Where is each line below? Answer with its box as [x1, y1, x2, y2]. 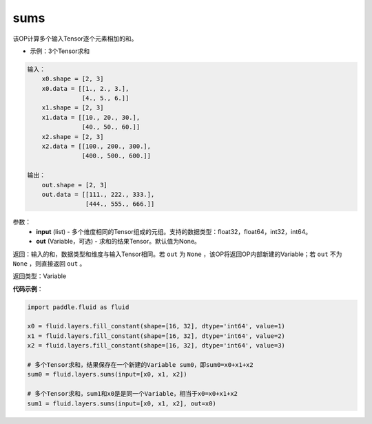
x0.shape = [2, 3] [41, 75, 104, 83]
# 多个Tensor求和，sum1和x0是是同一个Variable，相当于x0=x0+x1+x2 [27, 390, 238, 398]
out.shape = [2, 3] [41, 181, 108, 189]
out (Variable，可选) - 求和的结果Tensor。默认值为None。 [36, 237, 201, 246]
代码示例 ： [12, 284, 43, 293]
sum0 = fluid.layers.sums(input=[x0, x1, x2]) [27, 370, 187, 379]
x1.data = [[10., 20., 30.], [41, 114, 141, 121]
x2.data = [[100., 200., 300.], [41, 142, 152, 151]
